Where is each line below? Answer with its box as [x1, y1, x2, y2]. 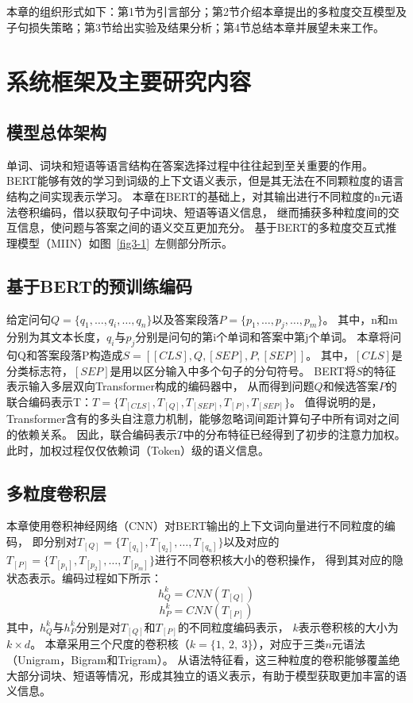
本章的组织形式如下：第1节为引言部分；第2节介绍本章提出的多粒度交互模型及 [6, 3, 407, 19]
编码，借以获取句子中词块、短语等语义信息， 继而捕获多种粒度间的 [39, 203, 388, 220]
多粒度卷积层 [6, 480, 106, 505]
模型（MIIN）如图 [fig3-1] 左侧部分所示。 [17, 234, 234, 251]
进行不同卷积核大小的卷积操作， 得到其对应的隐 [155, 551, 403, 568]
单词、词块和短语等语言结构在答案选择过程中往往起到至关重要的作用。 [6, 156, 373, 173]
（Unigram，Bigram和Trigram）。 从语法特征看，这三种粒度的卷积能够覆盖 [6, 651, 389, 668]
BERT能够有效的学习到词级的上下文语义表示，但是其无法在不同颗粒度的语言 [6, 172, 404, 189]
